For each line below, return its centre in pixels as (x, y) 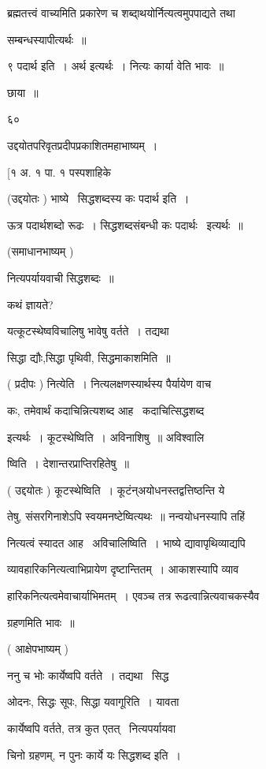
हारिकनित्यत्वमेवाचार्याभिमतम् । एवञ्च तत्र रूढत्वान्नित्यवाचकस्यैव (133, 596)
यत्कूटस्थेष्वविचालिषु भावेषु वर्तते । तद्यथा (88, 331)
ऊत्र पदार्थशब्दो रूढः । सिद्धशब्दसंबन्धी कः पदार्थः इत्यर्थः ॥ (125, 224)
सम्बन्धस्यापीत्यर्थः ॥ (47, 39)
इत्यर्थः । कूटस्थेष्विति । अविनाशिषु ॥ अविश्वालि (106, 437)
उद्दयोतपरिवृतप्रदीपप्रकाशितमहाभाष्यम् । (83, 145)
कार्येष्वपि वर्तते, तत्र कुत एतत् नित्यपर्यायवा (92, 728)
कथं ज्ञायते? (30, 304)
